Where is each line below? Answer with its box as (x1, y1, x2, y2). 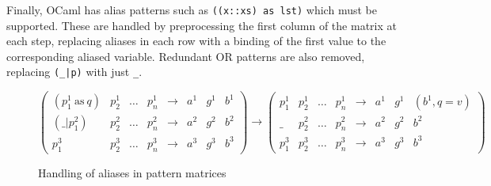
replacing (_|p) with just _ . (6, 63, 143, 80)
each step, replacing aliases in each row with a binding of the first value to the (6, 32, 386, 49)
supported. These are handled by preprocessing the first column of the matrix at (6, 17, 397, 33)
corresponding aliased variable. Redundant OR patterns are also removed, (6, 47, 365, 64)
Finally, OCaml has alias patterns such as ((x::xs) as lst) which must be (6, 2, 377, 17)
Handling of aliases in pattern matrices (38, 164, 226, 180)
